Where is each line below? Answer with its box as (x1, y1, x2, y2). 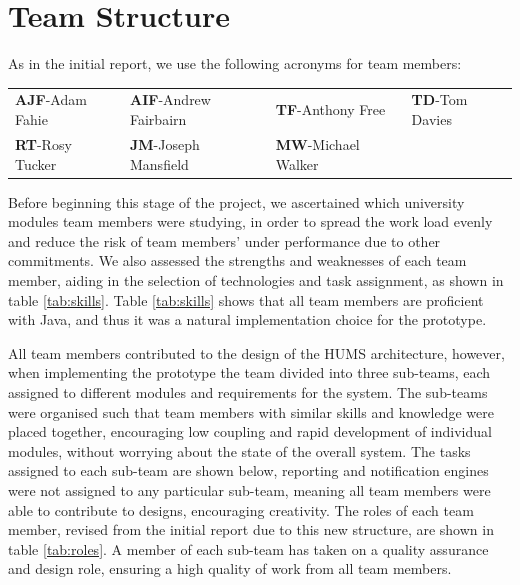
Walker (275, 153, 319, 174)
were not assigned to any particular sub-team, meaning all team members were (8, 479, 491, 500)
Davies (411, 109, 452, 130)
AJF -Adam (15, 89, 87, 110)
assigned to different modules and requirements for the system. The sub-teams (8, 381, 488, 402)
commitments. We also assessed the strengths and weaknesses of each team (8, 250, 467, 271)
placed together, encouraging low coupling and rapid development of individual (8, 421, 492, 442)
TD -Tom (411, 89, 468, 110)
